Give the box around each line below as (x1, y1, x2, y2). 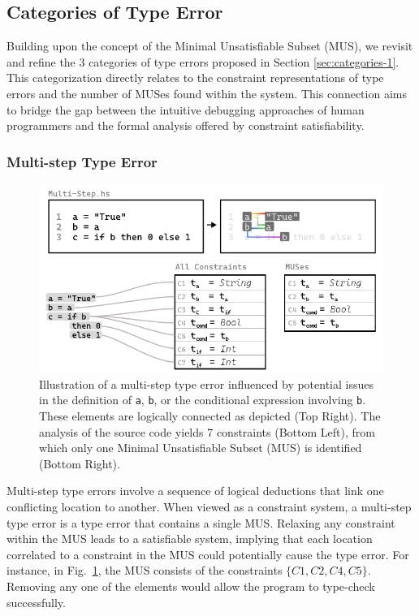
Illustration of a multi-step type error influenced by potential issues (39, 375, 374, 392)
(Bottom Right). (39, 454, 120, 472)
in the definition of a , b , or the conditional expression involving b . (39, 391, 366, 408)
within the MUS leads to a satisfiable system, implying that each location (6, 530, 373, 547)
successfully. (6, 593, 66, 610)
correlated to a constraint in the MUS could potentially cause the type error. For (6, 545, 409, 562)
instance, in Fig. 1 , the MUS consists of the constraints (6, 562, 283, 579)
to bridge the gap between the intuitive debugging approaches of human (6, 101, 365, 118)
